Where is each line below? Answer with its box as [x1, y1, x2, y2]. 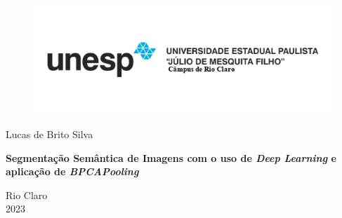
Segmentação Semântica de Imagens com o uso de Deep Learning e [6, 150, 336, 165]
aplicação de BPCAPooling [6, 164, 139, 179]
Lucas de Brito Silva [6, 127, 93, 142]
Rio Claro [6, 187, 48, 202]
